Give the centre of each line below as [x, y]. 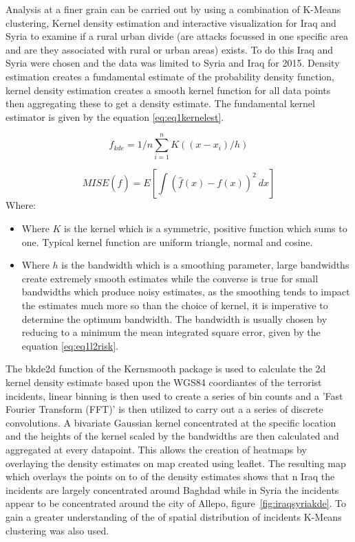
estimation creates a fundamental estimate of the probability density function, [170, 76]
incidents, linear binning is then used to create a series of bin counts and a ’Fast [174, 395]
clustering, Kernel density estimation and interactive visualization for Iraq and [171, 22]
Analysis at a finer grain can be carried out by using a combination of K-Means [173, 9]
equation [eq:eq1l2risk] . [70, 345]
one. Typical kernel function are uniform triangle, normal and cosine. [167, 241]
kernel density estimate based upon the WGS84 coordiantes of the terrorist [164, 382]
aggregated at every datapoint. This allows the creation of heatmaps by [156, 449]
